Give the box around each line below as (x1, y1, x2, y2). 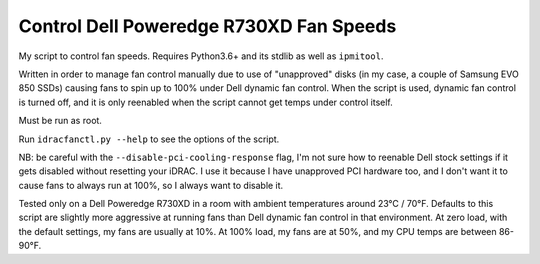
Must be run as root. (18, 115, 102, 127)
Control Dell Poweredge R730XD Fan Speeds (18, 15, 397, 37)
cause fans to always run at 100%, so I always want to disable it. (18, 179, 284, 191)
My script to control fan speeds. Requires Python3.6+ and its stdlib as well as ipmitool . (18, 50, 384, 62)
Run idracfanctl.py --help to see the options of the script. (18, 133, 280, 145)
